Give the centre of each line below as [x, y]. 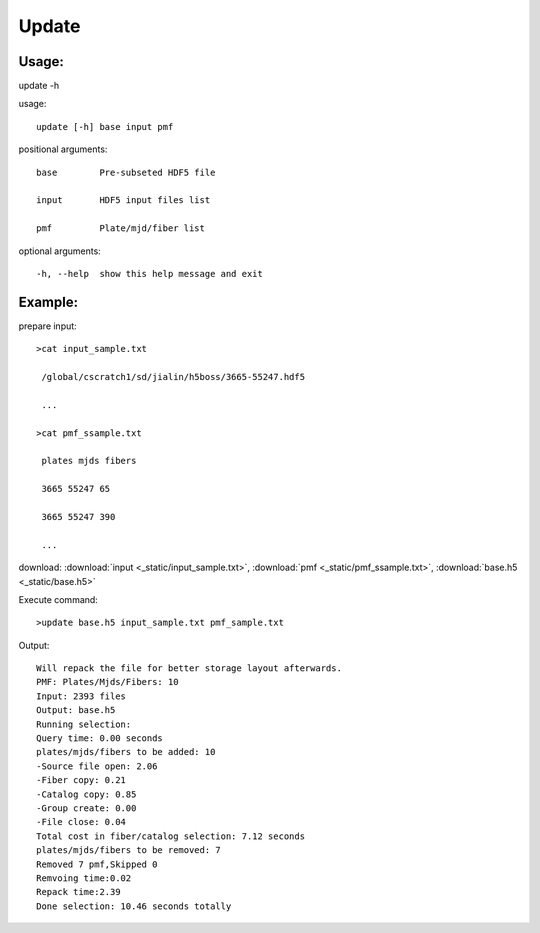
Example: [48, 301]
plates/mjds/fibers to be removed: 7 [129, 850]
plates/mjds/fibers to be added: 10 [126, 752]
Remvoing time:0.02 [84, 878]
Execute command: [58, 599]
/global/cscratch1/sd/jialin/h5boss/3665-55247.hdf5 [173, 377]
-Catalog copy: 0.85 [86, 794]
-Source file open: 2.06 [97, 766]
